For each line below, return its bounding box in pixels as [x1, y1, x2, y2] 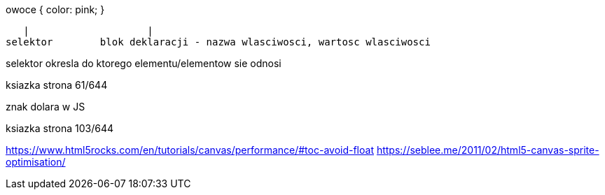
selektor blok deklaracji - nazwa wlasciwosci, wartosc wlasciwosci [6, 36, 431, 48]
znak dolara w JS [6, 101, 85, 113]
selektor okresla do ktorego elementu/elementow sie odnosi [6, 57, 281, 69]
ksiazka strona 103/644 [6, 122, 113, 134]
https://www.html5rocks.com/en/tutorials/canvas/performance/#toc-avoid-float [6, 144, 374, 156]
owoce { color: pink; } [6, 3, 105, 15]
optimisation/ [6, 156, 66, 168]
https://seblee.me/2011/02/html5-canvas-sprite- [376, 144, 599, 156]
